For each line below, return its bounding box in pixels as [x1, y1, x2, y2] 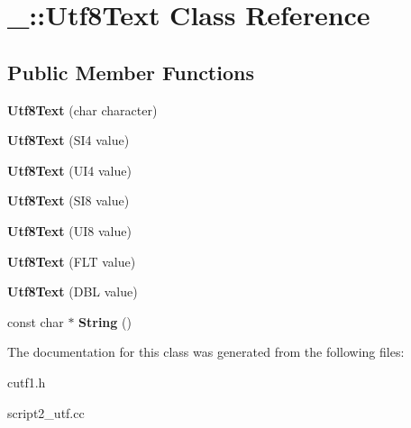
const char [7, 312, 64, 331]
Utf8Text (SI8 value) [7, 191, 130, 210]
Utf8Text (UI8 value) [7, 221, 132, 240]
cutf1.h [7, 372, 46, 391]
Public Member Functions [7, 58, 254, 86]
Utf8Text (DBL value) [7, 282, 138, 301]
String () [78, 312, 132, 331]
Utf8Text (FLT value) [7, 251, 136, 270]
